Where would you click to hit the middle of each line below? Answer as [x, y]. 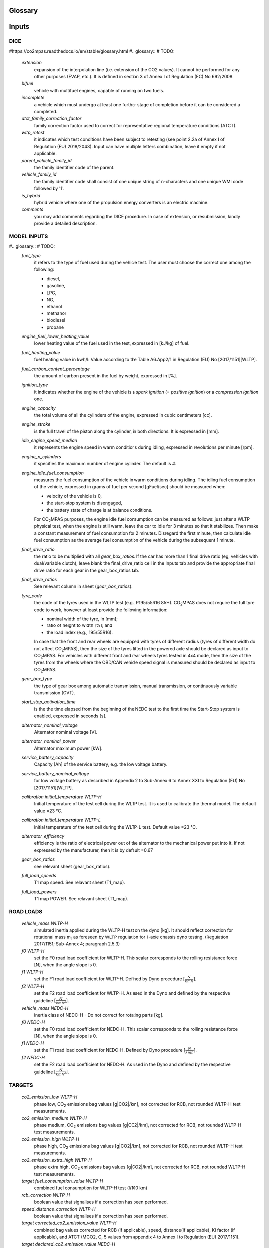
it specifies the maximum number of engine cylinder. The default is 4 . [105, 464]
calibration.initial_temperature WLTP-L [61, 820]
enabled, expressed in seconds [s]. [70, 716]
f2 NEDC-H [33, 1057]
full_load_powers [39, 892]
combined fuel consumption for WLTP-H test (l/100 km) [91, 1188]
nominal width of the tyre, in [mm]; [82, 619]
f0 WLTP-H [33, 951]
